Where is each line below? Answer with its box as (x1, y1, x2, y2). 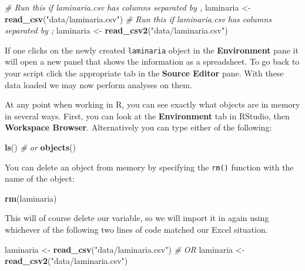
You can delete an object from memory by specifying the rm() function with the (5, 160, 294, 173)
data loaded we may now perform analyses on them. (5, 78, 192, 91)
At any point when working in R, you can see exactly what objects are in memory (5, 98, 300, 111)
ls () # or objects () (5, 141, 76, 153)
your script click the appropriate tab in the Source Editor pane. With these (5, 67, 284, 79)
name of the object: (5, 172, 75, 185)
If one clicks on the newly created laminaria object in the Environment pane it (5, 44, 299, 56)
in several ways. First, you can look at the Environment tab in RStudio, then (5, 109, 290, 122)
